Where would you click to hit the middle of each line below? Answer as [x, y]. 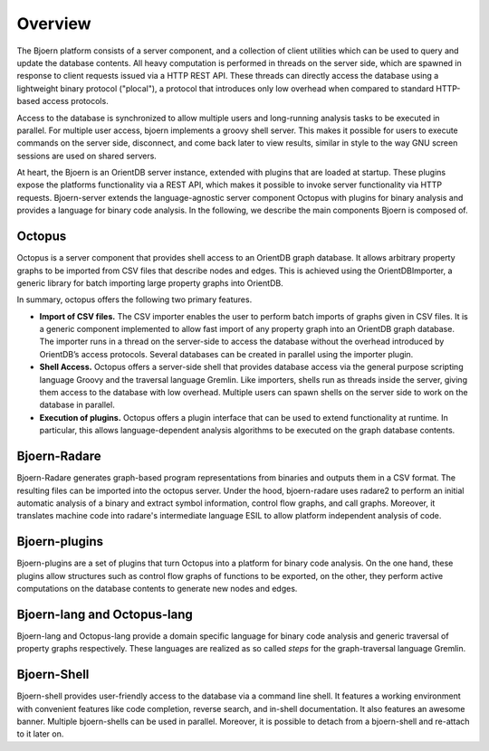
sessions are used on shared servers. [87, 156]
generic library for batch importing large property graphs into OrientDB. [150, 283]
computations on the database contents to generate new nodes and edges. [157, 588]
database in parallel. [77, 405]
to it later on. [40, 734]
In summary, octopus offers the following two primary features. [134, 299]
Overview [54, 24]
